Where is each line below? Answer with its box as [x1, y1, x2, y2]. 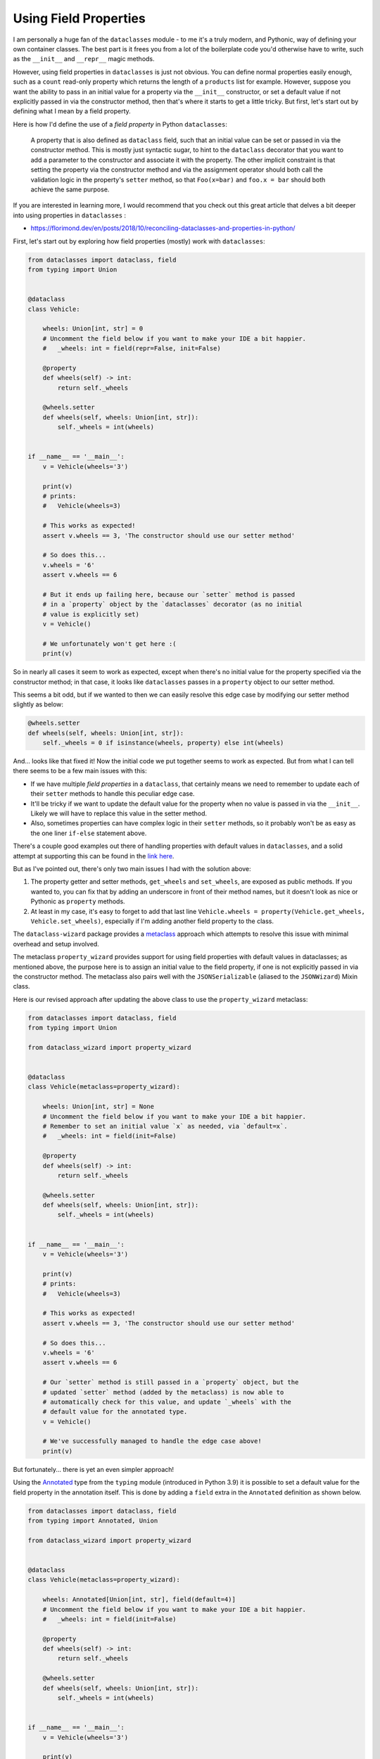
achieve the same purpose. [30, 185, 110, 193]
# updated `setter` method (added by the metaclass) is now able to [42, 1388, 284, 1396]
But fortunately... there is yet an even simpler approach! [13, 1465, 175, 1473]
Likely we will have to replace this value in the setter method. [30, 809, 208, 818]
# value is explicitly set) [42, 610, 140, 618]
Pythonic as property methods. [30, 897, 126, 906]
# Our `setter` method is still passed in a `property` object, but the [42, 1378, 299, 1386]
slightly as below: [13, 700, 63, 709]
